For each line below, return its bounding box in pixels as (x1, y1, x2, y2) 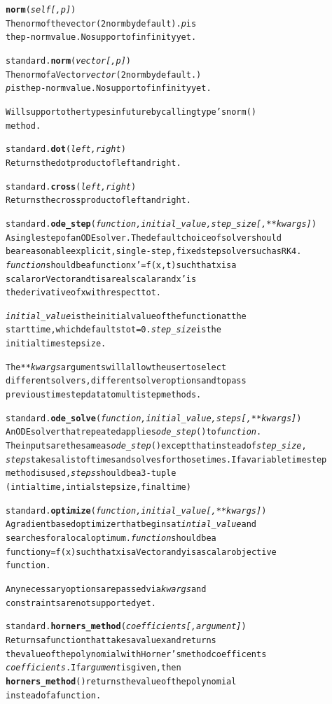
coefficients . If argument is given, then (6, 663, 181, 673)
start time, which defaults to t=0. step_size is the (6, 325, 221, 335)
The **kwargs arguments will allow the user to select (6, 362, 227, 372)
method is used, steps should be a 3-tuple (6, 468, 177, 479)
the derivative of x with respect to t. (6, 288, 161, 298)
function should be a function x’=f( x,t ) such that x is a (6, 260, 237, 270)
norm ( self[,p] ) (6, 5, 76, 15)
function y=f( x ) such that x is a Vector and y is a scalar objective (6, 547, 277, 557)
